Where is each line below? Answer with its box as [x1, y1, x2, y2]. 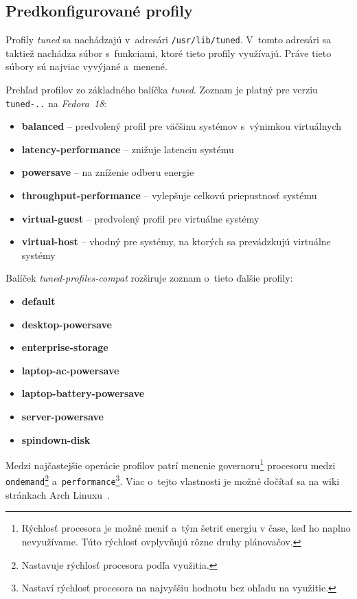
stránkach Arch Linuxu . [5, 487, 111, 501]
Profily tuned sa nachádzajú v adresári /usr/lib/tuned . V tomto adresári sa [5, 32, 332, 47]
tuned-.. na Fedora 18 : [5, 95, 107, 110]
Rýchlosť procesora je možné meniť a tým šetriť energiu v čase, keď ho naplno [21, 521, 351, 535]
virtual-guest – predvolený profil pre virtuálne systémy [21, 211, 260, 225]
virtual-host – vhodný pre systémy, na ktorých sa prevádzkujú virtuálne [21, 234, 331, 249]
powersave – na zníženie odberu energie [21, 165, 194, 179]
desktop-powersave [21, 317, 112, 331]
